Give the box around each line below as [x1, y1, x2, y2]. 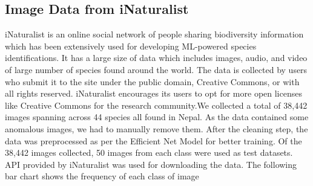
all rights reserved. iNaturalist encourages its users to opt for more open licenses [5, 87, 302, 100]
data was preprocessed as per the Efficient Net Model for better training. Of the [5, 134, 302, 147]
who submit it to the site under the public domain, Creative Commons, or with [5, 75, 300, 88]
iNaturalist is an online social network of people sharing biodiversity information [5, 28, 304, 40]
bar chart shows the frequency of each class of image [5, 170, 199, 182]
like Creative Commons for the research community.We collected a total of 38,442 [5, 98, 308, 111]
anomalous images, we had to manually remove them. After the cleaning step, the [5, 122, 308, 135]
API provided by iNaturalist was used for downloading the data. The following [5, 158, 297, 170]
